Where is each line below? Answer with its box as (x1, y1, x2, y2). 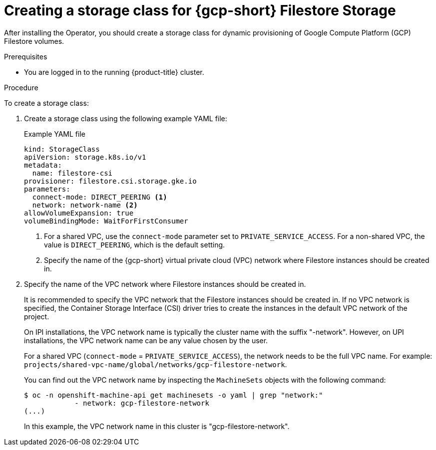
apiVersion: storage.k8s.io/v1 (24, 153, 146, 161)
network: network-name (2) (32, 201, 138, 209)
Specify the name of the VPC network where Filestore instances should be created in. (24, 279, 306, 288)
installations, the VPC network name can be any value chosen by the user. (24, 336, 268, 345)
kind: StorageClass (24, 145, 100, 153)
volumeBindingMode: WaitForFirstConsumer (24, 217, 188, 225)
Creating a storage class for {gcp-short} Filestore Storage (4, 2, 396, 19)
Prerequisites (4, 52, 47, 61)
